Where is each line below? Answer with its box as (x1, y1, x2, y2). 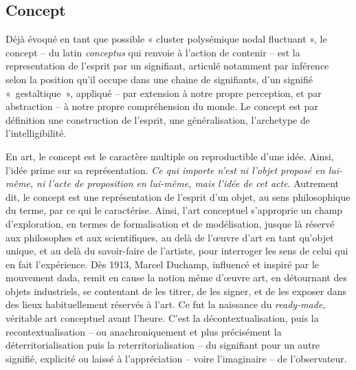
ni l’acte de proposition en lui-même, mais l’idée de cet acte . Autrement (36, 176, 339, 191)
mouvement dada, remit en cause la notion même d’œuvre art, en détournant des (5, 270, 347, 285)
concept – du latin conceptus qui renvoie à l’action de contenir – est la (5, 45, 300, 59)
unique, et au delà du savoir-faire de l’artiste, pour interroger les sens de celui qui (5, 243, 348, 258)
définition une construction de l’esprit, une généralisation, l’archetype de (5, 112, 310, 127)
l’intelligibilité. (5, 126, 67, 140)
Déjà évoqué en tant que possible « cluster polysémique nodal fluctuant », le (5, 32, 327, 46)
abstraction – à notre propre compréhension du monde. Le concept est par (5, 99, 318, 113)
